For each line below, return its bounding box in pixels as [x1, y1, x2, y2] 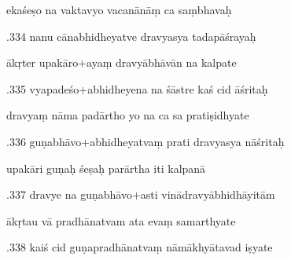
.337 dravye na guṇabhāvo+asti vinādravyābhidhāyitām [6, 186, 275, 203]
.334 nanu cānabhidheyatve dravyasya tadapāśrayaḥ [6, 27, 256, 44]
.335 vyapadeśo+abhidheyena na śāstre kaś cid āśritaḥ [6, 80, 268, 97]
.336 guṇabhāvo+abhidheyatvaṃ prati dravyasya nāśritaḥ [6, 133, 285, 149]
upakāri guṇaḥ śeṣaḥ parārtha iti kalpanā [6, 159, 206, 176]
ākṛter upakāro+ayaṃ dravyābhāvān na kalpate [6, 54, 237, 71]
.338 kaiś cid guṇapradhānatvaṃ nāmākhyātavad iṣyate [6, 239, 273, 255]
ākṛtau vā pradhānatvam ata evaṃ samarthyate [6, 212, 236, 229]
